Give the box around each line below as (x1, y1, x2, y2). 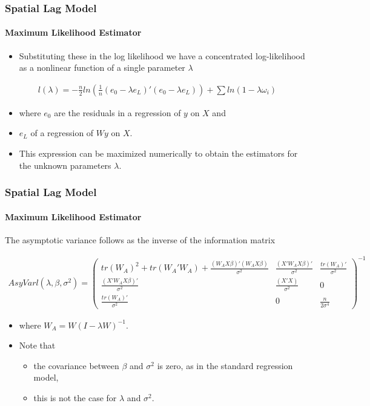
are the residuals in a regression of (54, 106, 181, 119)
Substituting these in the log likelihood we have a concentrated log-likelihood (19, 49, 305, 62)
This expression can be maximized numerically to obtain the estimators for (19, 147, 298, 160)
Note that (19, 339, 56, 352)
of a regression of (30, 126, 94, 139)
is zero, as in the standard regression (157, 359, 293, 372)
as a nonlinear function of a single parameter (19, 61, 185, 74)
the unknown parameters (19, 159, 111, 171)
